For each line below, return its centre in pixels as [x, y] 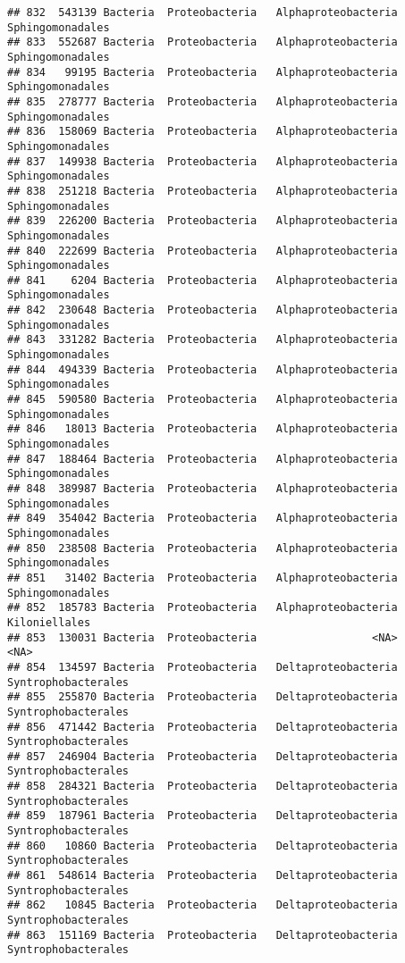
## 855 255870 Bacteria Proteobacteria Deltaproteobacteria [202, 697]
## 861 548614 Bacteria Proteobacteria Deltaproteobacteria [202, 876]
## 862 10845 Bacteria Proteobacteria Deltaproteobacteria [202, 905]
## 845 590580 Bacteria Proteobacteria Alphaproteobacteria [202, 400]
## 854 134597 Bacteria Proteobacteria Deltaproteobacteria [202, 667]
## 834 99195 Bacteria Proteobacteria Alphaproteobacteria [202, 72]
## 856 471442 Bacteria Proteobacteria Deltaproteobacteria [202, 727]
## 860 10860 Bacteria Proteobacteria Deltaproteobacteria [202, 846]
